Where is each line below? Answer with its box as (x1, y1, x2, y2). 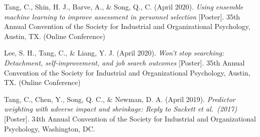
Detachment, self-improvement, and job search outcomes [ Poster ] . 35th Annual (4, 57, 245, 67)
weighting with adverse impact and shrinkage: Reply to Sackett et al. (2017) (4, 103, 237, 114)
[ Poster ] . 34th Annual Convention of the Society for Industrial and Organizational (4, 113, 256, 123)
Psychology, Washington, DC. (4, 123, 95, 133)
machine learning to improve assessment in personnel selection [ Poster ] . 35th (4, 11, 240, 21)
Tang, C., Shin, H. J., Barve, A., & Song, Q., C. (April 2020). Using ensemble (4, 1, 243, 11)
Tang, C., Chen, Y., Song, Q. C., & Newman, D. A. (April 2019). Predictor (4, 93, 235, 104)
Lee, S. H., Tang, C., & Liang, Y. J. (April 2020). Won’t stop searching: (4, 47, 224, 58)
